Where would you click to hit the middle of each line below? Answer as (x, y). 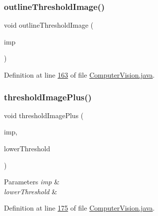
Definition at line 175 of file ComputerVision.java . (79, 208)
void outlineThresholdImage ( (49, 25)
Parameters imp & (32, 182)
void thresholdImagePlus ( (44, 115)
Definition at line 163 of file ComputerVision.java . (79, 75)
